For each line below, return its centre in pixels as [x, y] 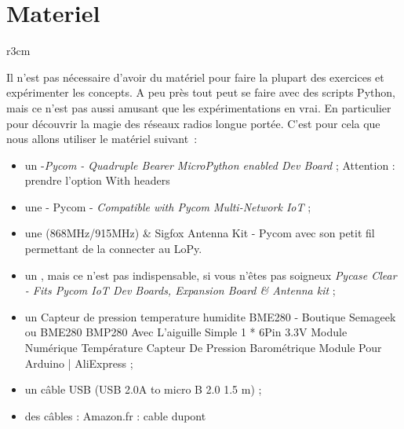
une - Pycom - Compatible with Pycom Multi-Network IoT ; [168, 206]
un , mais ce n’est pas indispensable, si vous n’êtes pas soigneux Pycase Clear [211, 275]
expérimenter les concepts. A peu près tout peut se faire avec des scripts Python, [201, 92]
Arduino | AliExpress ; [79, 363]
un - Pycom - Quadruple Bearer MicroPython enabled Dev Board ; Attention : [210, 165]
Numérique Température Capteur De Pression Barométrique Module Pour [203, 348]
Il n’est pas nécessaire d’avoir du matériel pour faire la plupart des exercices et [195, 77]
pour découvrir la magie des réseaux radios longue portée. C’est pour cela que [193, 123]
